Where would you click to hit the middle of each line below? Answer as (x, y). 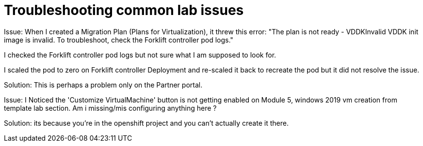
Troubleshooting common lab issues (124, 10)
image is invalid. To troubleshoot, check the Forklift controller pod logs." (119, 40)
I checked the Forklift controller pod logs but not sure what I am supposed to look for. (140, 55)
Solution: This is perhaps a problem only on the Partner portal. (103, 85)
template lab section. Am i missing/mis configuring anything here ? (110, 108)
